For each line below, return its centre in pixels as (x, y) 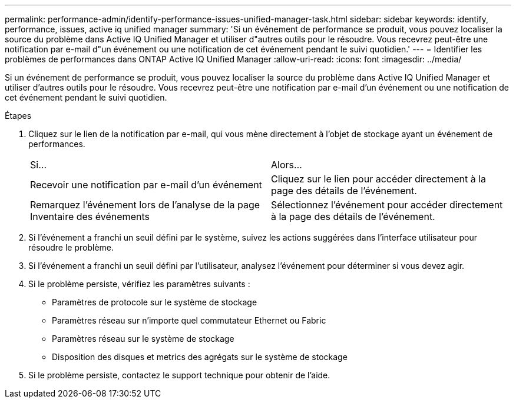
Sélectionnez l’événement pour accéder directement (387, 205)
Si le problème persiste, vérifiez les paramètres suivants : (139, 284)
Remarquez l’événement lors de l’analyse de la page (145, 205)
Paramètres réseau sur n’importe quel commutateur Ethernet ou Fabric (189, 320)
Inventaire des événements (90, 217)
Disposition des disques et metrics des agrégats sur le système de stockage (200, 357)
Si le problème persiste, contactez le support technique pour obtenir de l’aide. (179, 375)
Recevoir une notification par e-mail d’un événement (146, 185)
